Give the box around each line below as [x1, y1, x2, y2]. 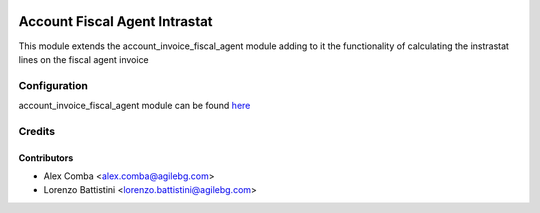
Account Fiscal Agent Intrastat [18, 13, 214, 30]
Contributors [18, 151, 74, 164]
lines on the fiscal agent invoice [18, 53, 149, 65]
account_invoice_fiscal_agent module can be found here [18, 100, 251, 112]
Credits [18, 124, 55, 138]
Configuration [18, 78, 89, 92]
